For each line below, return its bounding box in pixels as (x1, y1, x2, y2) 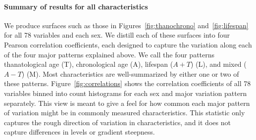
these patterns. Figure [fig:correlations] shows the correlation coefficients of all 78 (4, 78, 251, 89)
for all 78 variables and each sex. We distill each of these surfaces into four (4, 30, 230, 40)
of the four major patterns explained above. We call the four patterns (4, 49, 215, 59)
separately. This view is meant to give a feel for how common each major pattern (4, 97, 250, 108)
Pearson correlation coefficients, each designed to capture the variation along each (4, 39, 252, 49)
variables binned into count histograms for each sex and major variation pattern (4, 88, 247, 98)
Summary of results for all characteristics (4, 1, 148, 11)
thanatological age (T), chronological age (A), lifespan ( (4, 59, 173, 69)
